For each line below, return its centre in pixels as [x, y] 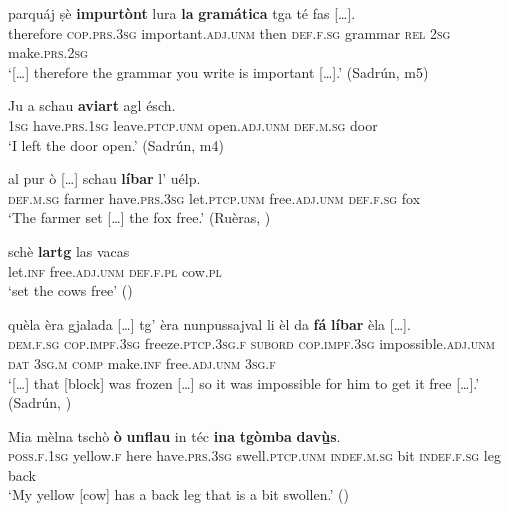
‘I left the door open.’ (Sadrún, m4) [116, 144]
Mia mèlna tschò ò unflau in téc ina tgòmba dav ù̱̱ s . [174, 435]
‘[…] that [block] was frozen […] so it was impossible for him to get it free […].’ [244, 382]
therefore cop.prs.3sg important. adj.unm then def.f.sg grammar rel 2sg [229, 32]
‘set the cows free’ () [70, 290]
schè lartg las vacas [69, 250]
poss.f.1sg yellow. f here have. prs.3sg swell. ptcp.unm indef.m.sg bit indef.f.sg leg [254, 455]
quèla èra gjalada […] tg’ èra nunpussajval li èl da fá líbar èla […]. [209, 323]
